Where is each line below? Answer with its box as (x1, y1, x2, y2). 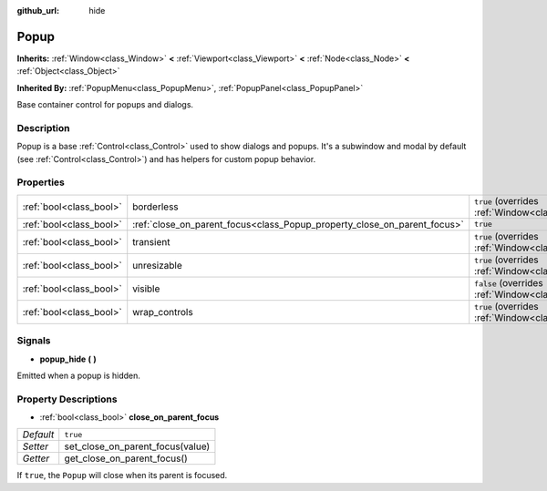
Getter (22, 452, 50, 465)
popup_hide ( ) (39, 353, 98, 364)
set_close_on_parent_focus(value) (64, 440, 211, 453)
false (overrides (474, 276, 543, 289)
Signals (16, 334, 51, 347)
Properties (16, 176, 66, 189)
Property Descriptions (16, 393, 118, 405)
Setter (22, 440, 49, 453)
